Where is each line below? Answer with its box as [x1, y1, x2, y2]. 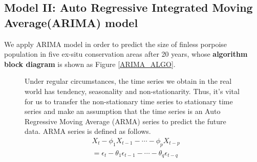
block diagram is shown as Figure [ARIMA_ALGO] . [4, 58, 176, 69]
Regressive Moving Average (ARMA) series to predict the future [25, 115, 226, 126]
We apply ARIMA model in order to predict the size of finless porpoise [4, 38, 227, 49]
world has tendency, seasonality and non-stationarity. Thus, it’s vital [25, 85, 240, 96]
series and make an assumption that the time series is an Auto [25, 106, 221, 117]
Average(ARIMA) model [4, 14, 138, 30]
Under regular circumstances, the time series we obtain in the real [25, 76, 232, 86]
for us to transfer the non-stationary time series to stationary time [25, 96, 233, 106]
